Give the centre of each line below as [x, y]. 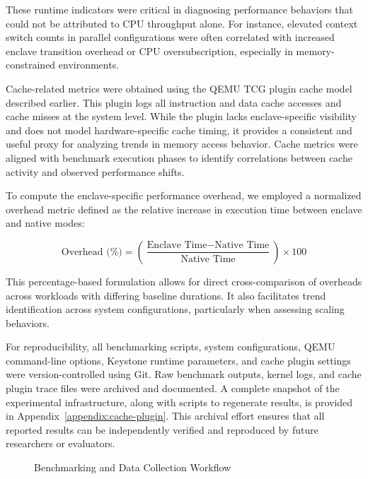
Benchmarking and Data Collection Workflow [133, 467]
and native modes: [45, 223]
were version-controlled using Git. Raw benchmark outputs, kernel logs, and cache [184, 374]
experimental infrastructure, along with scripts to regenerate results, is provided [179, 402]
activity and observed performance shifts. [95, 171]
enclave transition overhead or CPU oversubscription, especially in [149, 51]
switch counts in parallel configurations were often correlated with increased [170, 37]
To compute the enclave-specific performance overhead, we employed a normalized [184, 195]
